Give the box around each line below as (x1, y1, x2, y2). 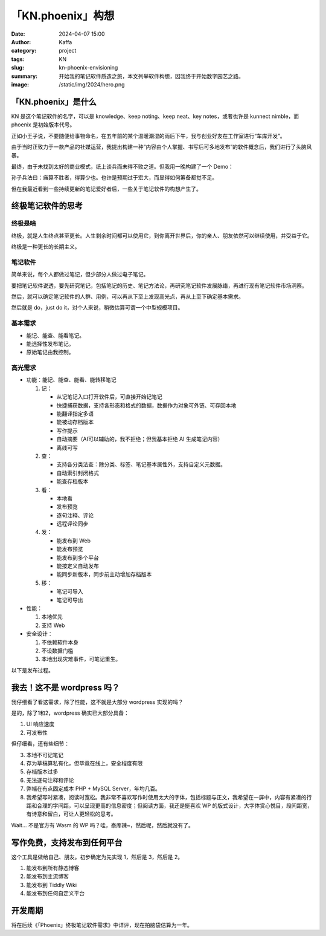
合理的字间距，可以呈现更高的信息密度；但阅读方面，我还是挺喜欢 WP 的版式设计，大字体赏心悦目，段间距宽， (36, 802, 313, 809)
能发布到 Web (56, 537, 91, 544)
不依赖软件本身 (41, 639, 78, 646)
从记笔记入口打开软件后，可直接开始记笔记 (56, 393, 162, 400)
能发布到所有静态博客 (26, 865, 80, 872)
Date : (11, 30, 25, 37)
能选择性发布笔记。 (26, 340, 74, 347)
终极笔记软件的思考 (11, 201, 83, 211)
